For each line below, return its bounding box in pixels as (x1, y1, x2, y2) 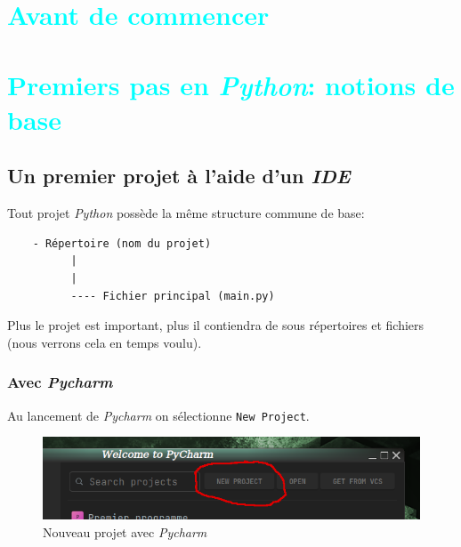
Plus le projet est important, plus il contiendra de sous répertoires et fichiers (7, 316, 425, 334)
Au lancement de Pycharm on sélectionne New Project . (7, 406, 310, 424)
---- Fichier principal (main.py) (70, 289, 275, 302)
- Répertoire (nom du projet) (32, 237, 212, 250)
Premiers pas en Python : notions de (7, 66, 455, 103)
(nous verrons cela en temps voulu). (7, 333, 202, 351)
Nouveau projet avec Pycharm (43, 522, 207, 541)
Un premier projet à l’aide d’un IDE (7, 162, 351, 189)
